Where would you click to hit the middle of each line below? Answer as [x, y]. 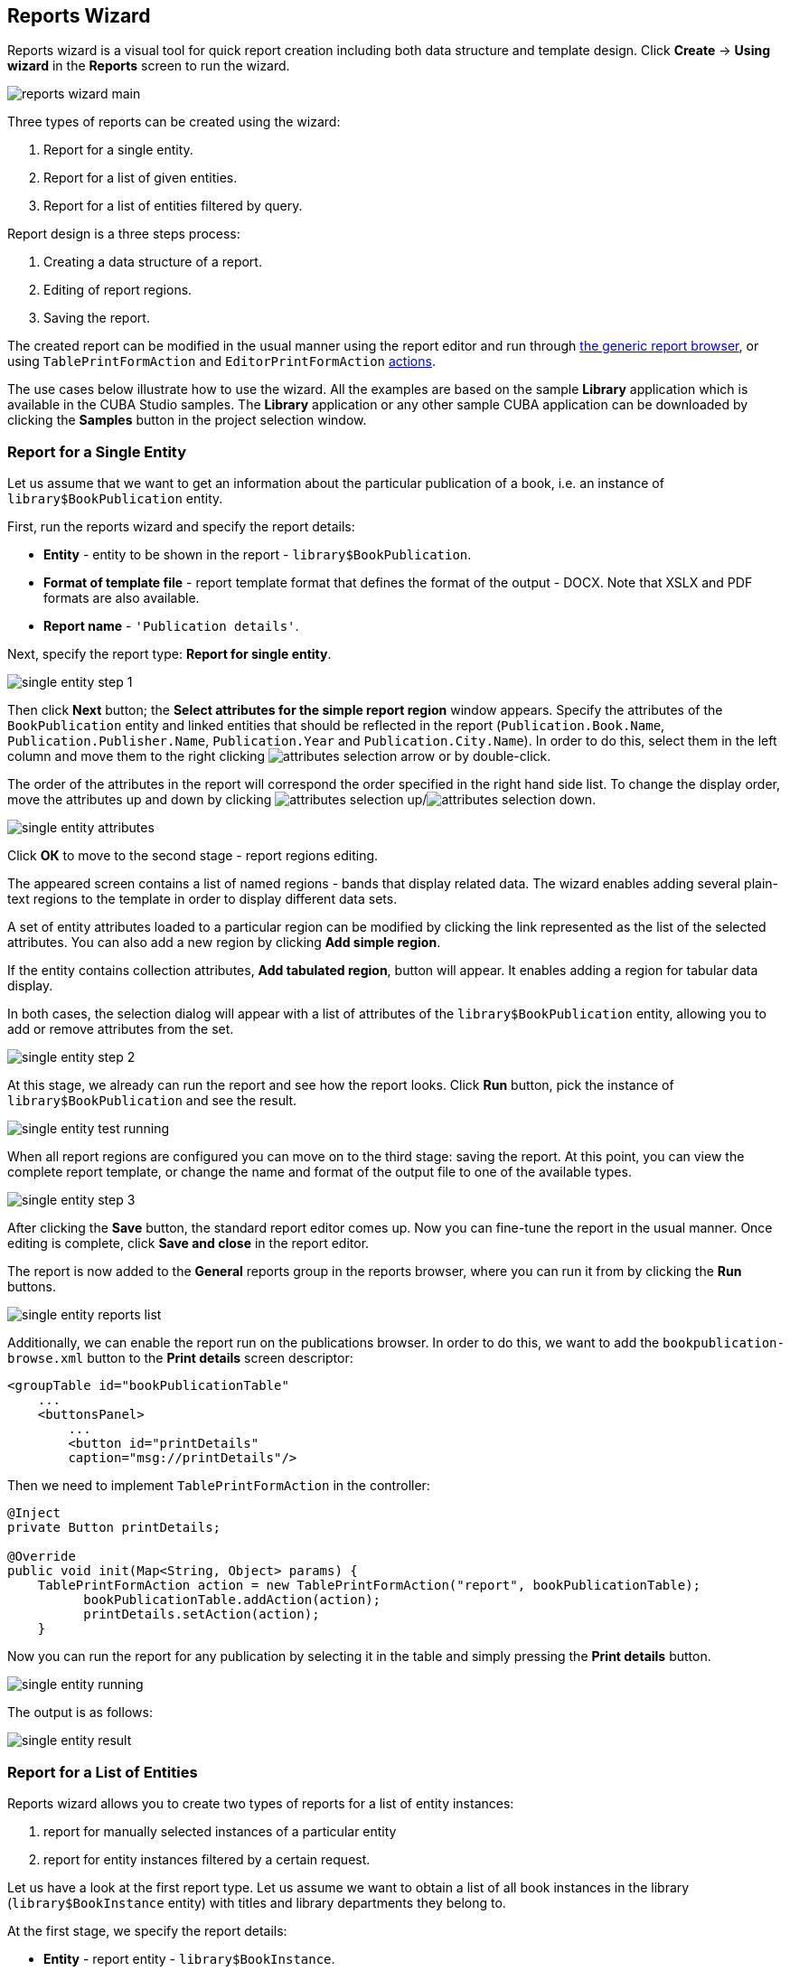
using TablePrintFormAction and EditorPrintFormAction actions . [221, 361]
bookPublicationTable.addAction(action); [232, 1600]
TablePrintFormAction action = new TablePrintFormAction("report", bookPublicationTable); [369, 1586]
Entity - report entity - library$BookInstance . [189, 1958]
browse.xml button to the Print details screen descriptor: [180, 1358]
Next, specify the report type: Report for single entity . [169, 654]
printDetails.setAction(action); [202, 1614]
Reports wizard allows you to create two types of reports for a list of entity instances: [261, 1803]
